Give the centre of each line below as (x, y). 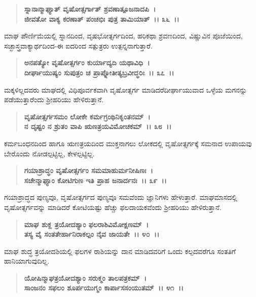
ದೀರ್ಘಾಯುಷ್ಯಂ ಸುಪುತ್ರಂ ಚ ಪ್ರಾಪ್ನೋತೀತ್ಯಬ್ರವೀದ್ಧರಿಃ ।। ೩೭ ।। (99, 72)
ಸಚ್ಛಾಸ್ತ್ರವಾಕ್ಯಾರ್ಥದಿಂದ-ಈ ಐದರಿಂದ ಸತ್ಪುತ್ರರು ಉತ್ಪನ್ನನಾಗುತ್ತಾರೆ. (78, 45)
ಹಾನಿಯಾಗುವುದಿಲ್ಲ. (27, 261)
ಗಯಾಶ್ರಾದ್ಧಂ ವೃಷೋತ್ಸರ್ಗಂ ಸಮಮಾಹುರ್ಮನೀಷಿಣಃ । (88, 170)
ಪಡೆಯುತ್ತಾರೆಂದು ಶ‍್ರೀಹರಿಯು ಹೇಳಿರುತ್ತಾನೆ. (54, 99)
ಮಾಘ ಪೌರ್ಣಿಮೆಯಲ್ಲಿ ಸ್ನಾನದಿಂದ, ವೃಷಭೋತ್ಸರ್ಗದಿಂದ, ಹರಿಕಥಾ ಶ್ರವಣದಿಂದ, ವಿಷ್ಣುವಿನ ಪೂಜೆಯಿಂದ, (123, 36)
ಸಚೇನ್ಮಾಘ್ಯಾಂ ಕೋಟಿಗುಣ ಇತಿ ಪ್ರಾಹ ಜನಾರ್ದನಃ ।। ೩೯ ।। (95, 180)
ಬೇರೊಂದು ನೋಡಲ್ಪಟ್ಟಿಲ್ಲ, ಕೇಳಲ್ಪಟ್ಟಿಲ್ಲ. (49, 153)
